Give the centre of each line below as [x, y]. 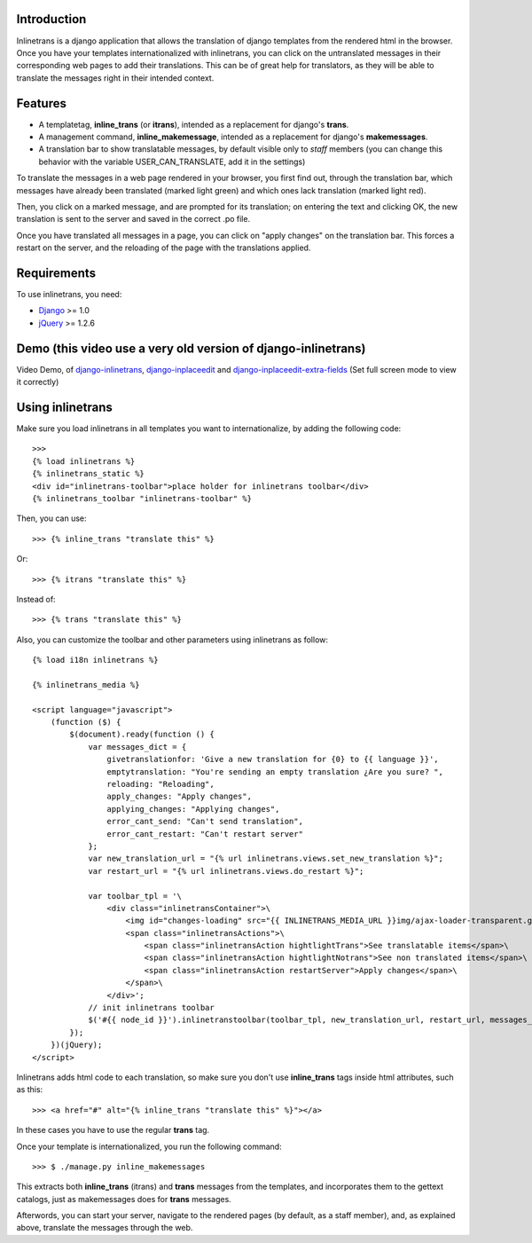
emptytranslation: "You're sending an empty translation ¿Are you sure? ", [275, 771]
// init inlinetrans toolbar [151, 1008]
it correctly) [38, 382]
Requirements [56, 273]
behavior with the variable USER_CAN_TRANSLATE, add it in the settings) [172, 161]
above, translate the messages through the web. [105, 1228]
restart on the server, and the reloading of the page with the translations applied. [164, 248]
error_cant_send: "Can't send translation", [205, 822]
